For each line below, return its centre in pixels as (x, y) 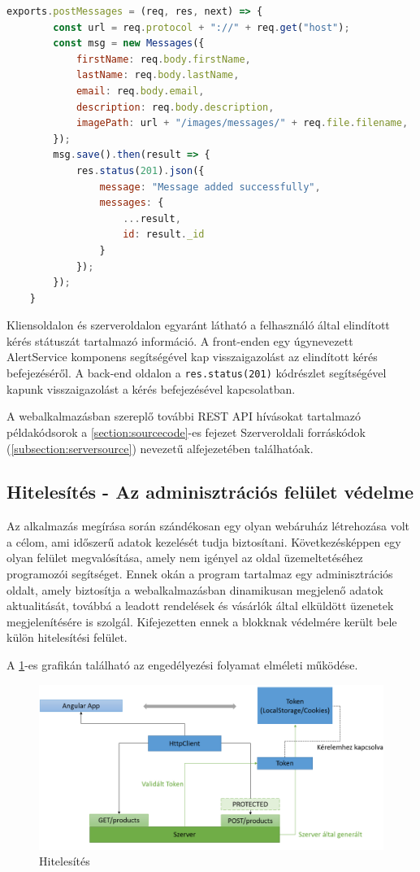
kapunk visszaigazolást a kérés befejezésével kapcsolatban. (151, 388)
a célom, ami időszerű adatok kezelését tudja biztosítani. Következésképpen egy (204, 541)
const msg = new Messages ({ (129, 44)
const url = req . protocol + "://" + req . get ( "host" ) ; (201, 27)
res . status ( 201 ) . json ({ (140, 170)
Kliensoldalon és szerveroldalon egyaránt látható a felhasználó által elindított (198, 325)
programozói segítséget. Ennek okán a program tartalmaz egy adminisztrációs (200, 574)
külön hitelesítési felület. (67, 637)
